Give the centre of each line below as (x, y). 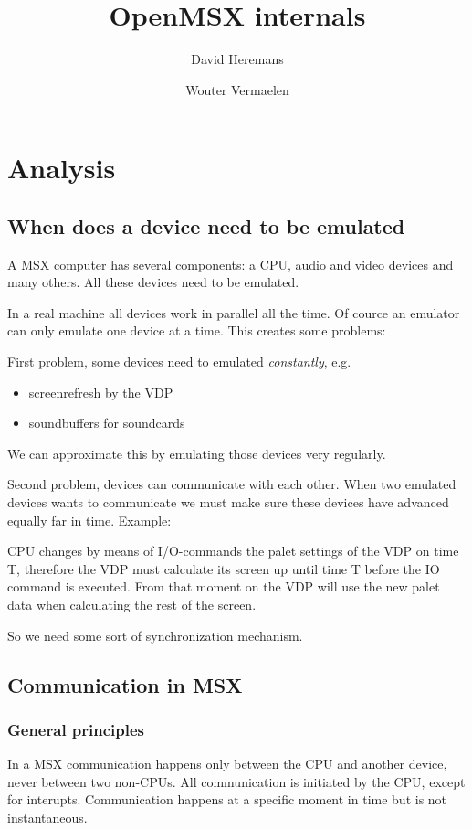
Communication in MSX (125, 684)
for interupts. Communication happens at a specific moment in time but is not (227, 799)
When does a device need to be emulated (206, 225)
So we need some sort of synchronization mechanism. (155, 635)
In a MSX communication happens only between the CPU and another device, (227, 764)
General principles (76, 729)
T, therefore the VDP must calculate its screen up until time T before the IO (224, 568)
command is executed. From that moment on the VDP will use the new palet (224, 586)
